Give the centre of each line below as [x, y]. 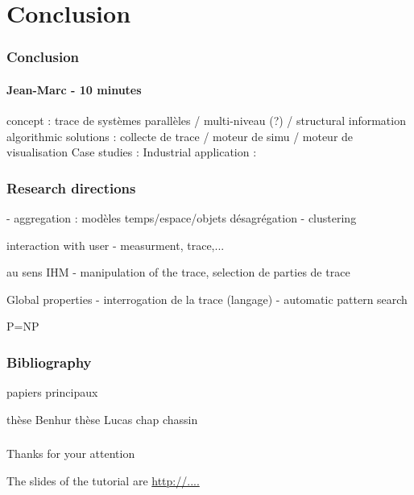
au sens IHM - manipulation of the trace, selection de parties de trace [178, 272]
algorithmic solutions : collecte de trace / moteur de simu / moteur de [180, 136]
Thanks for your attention [71, 453]
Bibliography [49, 362]
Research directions [71, 187]
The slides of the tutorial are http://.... [103, 480]
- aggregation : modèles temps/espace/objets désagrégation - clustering [182, 218]
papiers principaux [52, 392]
